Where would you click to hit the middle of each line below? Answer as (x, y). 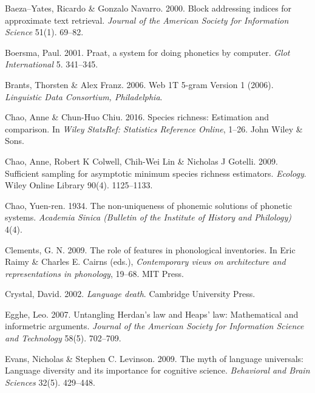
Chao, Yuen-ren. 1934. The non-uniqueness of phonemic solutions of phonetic (148, 205)
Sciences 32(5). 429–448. (50, 382)
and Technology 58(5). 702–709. (63, 338)
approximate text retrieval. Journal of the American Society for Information (147, 20)
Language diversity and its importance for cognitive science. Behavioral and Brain (157, 370)
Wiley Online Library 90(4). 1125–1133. (79, 185)
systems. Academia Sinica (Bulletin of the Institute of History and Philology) (148, 217)
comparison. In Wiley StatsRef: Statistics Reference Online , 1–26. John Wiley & (154, 128)
